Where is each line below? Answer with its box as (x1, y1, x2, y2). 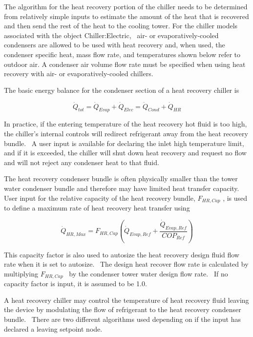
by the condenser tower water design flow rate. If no (69, 268, 228, 278)
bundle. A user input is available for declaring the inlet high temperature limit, (4, 138, 244, 148)
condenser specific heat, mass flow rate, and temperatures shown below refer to (4, 49, 241, 59)
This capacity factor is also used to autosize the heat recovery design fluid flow (4, 249, 239, 259)
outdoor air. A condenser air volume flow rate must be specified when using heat (4, 59, 246, 69)
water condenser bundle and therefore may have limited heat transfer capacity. (4, 183, 239, 193)
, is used (223, 192, 248, 203)
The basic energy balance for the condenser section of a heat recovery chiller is (4, 84, 239, 95)
